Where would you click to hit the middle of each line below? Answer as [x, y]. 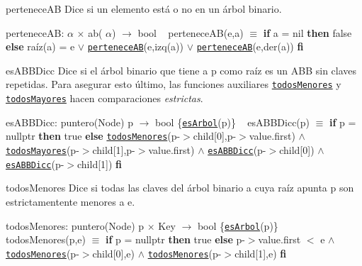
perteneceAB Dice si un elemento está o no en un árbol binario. [144, 9]
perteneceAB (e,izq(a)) [135, 46]
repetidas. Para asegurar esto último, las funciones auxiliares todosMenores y [174, 84]
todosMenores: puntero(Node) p [75, 225]
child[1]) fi [100, 164]
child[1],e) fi [261, 253]
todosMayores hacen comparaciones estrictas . [104, 98]
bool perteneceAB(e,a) [191, 32]
